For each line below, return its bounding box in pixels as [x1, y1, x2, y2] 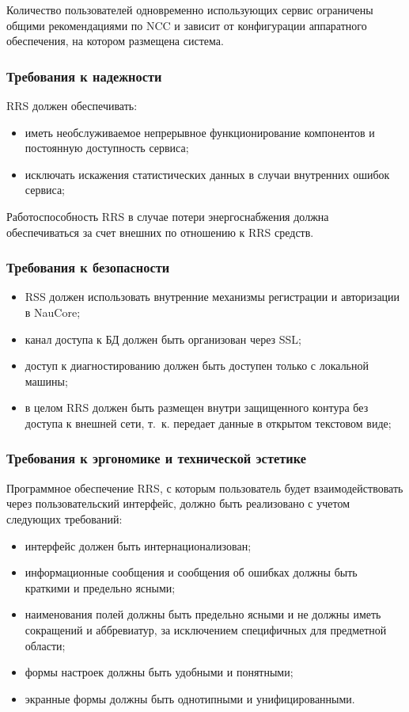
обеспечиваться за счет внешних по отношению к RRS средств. [6, 223, 314, 240]
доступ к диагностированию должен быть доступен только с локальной [25, 357, 369, 374]
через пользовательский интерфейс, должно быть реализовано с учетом [6, 495, 350, 512]
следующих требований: [6, 510, 123, 527]
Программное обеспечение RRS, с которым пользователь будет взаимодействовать [6, 479, 403, 496]
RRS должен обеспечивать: [6, 97, 138, 113]
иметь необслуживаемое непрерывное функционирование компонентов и [25, 124, 375, 140]
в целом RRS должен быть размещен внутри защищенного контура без [25, 399, 369, 416]
